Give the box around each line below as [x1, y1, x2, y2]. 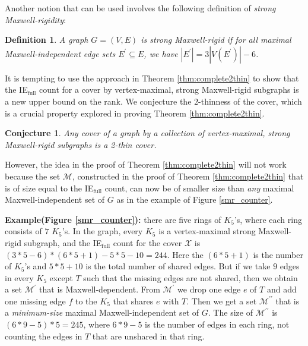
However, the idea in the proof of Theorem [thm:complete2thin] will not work [5, 158, 287, 171]
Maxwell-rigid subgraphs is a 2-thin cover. [5, 138, 157, 150]
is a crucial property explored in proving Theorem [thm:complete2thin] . [5, 106, 265, 119]
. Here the [167, 248, 204, 260]
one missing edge [5, 294, 66, 307]
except [49, 271, 73, 284]
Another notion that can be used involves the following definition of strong [5, 2, 276, 14]
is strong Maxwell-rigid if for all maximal [141, 33, 291, 46]
